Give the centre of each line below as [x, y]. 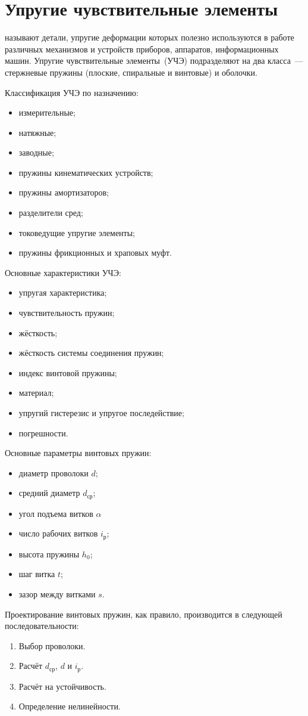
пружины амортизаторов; [64, 192]
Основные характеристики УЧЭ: [63, 272]
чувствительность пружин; [67, 313]
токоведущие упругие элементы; [77, 232]
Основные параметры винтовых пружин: [78, 453]
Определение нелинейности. [70, 706]
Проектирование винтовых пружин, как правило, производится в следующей [144, 614]
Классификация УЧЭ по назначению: [72, 92]
